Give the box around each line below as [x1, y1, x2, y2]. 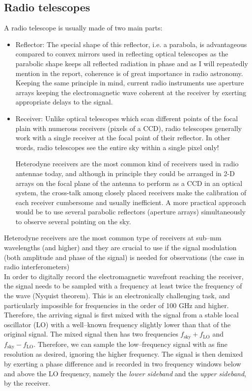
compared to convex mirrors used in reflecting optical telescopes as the [15, 49, 228, 59]
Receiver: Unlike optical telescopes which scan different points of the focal [15, 113, 238, 123]
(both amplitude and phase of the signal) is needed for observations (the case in [4, 252, 244, 262]
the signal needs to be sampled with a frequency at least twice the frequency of [4, 281, 242, 291]
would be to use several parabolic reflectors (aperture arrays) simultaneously [15, 207, 246, 217]
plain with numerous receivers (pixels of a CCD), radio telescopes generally [15, 123, 242, 133]
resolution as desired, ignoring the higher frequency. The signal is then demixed [4, 349, 243, 359]
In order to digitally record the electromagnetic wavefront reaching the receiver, [4, 271, 244, 281]
